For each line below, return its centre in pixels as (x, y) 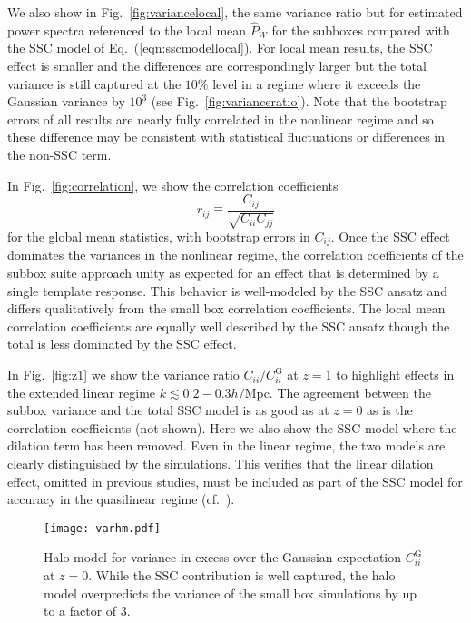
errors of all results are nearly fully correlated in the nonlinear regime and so (221, 119)
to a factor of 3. (87, 611)
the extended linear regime (82, 392)
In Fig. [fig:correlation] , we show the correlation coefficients (173, 185)
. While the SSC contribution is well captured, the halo (242, 575)
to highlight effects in (395, 375)
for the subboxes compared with (361, 30)
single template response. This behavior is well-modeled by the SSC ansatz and (228, 290)
